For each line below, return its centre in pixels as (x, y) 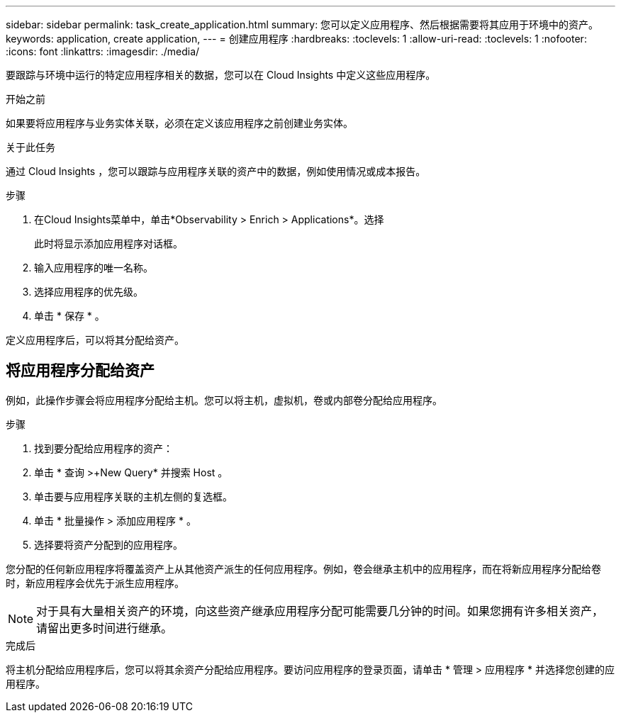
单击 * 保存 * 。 (69, 316)
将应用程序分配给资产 (80, 371)
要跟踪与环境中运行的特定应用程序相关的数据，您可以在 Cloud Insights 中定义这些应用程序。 (221, 75)
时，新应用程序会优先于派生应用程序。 (95, 583)
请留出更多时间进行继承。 (105, 628)
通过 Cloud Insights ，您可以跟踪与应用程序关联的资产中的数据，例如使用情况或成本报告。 (216, 171)
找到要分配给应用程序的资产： (103, 448)
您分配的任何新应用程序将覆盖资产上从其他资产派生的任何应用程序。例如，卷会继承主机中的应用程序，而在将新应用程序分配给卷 (303, 568)
